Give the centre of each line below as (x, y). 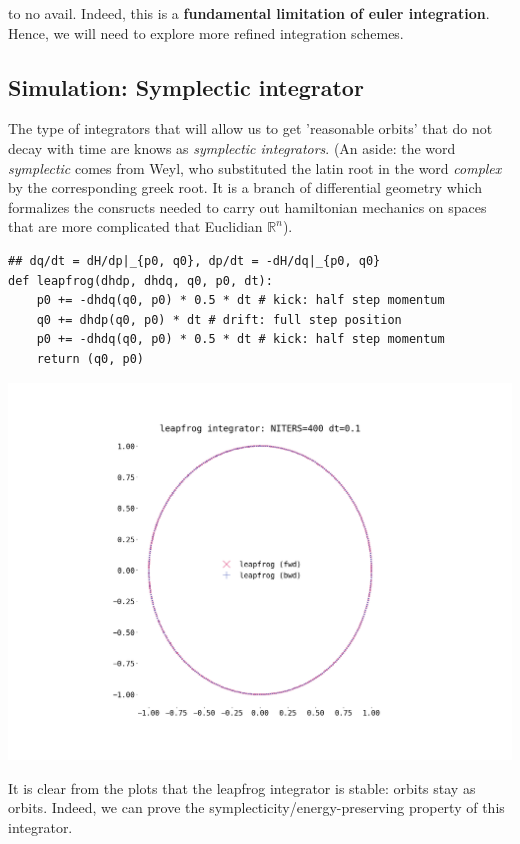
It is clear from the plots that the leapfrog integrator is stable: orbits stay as (242, 787)
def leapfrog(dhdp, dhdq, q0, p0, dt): (140, 280)
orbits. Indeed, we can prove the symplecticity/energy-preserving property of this (256, 807)
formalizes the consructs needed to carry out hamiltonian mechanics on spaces (247, 206)
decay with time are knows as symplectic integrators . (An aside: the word (232, 147)
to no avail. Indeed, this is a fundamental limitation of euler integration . (249, 13)
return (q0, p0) (90, 358)
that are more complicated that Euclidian (135, 226)
